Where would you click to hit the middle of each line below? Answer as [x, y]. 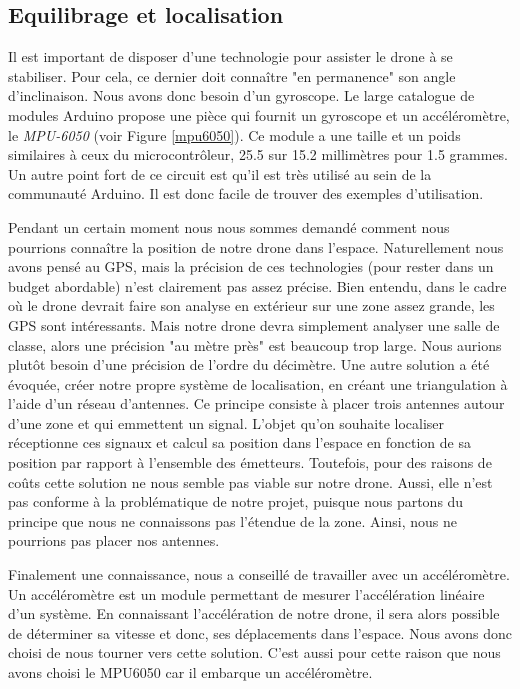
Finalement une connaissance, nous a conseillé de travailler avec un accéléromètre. [259, 574]
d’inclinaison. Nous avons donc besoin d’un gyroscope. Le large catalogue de [241, 95]
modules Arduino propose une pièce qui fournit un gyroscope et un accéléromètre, [259, 114]
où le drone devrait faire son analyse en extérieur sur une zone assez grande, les [251, 305]
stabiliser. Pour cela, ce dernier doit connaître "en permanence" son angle [232, 75]
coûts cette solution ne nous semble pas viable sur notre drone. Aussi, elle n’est [250, 481]
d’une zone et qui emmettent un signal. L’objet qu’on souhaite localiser [226, 422]
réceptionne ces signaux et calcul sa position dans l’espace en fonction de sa [239, 442]
